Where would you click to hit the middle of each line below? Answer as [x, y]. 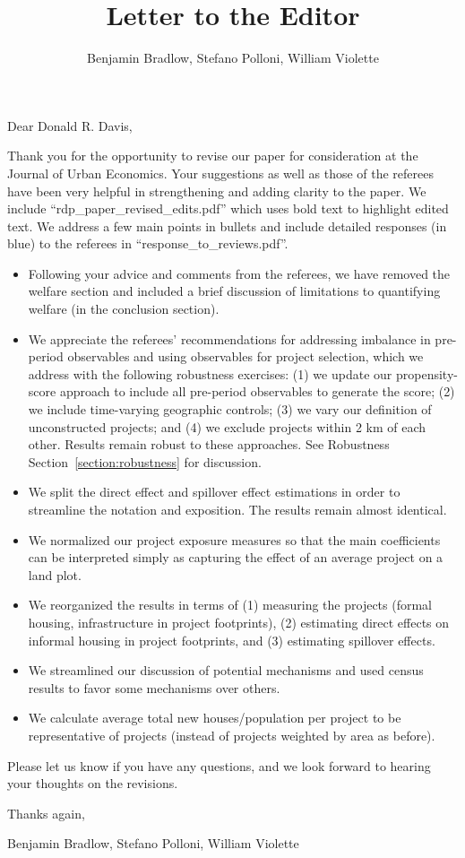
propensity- [426, 373]
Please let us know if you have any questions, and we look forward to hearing [219, 765]
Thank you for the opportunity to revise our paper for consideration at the [213, 156]
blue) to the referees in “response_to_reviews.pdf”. [148, 243]
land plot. [55, 574]
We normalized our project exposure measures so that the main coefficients [234, 539]
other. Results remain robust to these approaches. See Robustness [209, 444]
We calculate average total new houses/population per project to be [215, 718]
